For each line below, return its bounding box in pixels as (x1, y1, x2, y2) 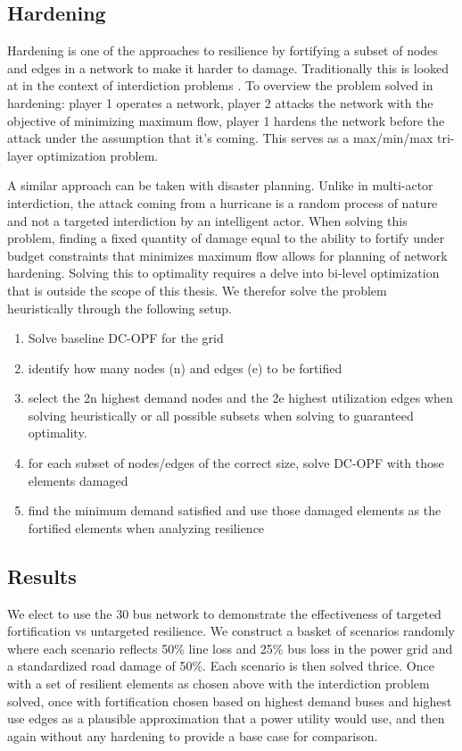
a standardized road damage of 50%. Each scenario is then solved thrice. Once (7, 656, 434, 675)
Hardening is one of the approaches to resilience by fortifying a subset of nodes (7, 41, 438, 60)
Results (7, 562, 77, 589)
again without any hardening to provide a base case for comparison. (7, 726, 378, 745)
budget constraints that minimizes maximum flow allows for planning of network (7, 246, 448, 264)
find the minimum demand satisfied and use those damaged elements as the (28, 501, 441, 520)
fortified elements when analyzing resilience (28, 518, 265, 537)
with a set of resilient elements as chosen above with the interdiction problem (7, 674, 430, 693)
